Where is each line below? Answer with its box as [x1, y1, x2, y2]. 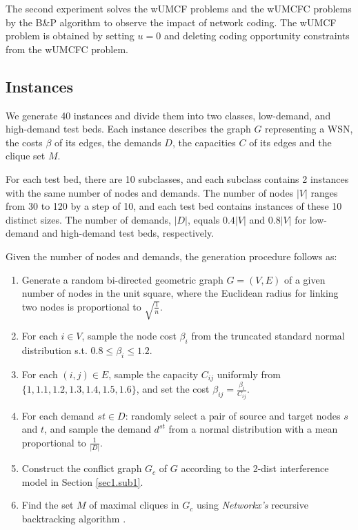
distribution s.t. [21, 342, 88, 357]
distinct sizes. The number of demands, [6, 212, 171, 226]
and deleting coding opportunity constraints [163, 28, 350, 43]
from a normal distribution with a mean [168, 422, 338, 436]
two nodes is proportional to [21, 299, 141, 313]
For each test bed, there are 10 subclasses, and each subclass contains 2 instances [6, 171, 349, 186]
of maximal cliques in [89, 498, 179, 512]
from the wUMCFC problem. [6, 41, 128, 56]
